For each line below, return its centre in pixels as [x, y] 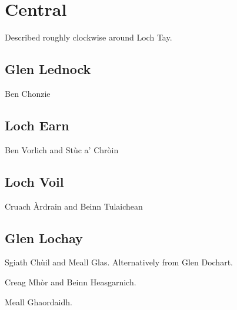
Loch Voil [34, 181]
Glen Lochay [44, 237]
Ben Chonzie [28, 93]
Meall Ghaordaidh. [39, 301]
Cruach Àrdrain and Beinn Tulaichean [74, 206]
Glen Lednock [48, 69]
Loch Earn [37, 125]
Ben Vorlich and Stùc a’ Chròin [62, 149]
